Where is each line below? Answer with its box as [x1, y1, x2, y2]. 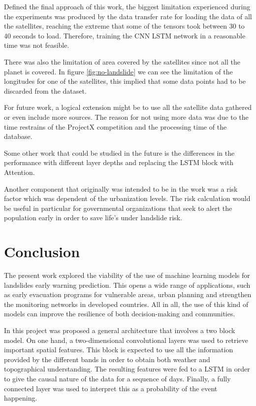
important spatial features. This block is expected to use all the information [4, 344, 233, 355]
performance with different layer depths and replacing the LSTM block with [4, 157, 233, 168]
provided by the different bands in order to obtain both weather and [4, 354, 210, 364]
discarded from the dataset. [4, 85, 87, 96]
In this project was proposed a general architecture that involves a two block [4, 325, 235, 335]
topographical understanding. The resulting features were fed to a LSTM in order [4, 364, 250, 374]
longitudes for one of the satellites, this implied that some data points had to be [4, 76, 246, 86]
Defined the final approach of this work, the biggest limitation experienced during [4, 1, 251, 11]
